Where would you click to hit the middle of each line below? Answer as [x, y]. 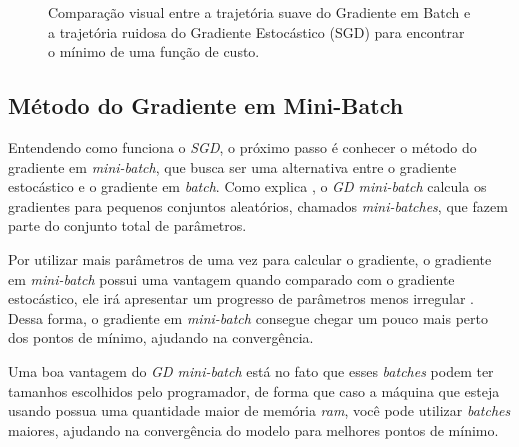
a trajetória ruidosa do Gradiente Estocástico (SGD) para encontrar [256, 31]
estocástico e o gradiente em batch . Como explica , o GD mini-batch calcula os [247, 186]
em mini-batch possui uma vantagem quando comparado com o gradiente [231, 278]
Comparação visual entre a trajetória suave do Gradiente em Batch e [259, 12]
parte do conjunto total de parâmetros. [127, 225]
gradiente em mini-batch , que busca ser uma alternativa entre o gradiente [232, 166]
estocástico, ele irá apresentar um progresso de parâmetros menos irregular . [241, 298]
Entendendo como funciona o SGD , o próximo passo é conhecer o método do [242, 146]
